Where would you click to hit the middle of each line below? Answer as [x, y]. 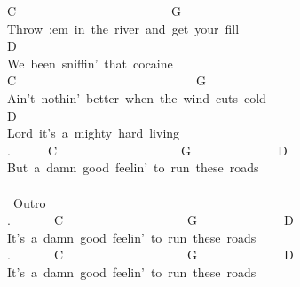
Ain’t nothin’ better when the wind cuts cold [137, 97]
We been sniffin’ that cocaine [90, 63]
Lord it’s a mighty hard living [94, 133]
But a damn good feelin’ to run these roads [133, 167]
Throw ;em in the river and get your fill [123, 28]
